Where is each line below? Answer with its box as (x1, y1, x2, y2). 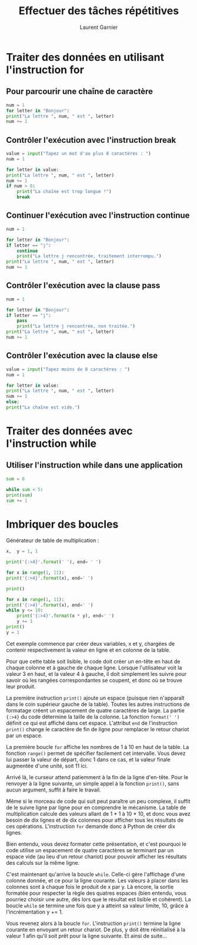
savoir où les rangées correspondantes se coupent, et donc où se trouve (6, 676, 182, 684)
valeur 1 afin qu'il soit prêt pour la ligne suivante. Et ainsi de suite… (6, 932, 168, 939)
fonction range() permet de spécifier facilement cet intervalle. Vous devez (6, 750, 186, 757)
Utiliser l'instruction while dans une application (6, 460, 183, 470)
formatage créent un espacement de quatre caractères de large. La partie (6, 707, 185, 714)
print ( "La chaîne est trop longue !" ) (16, 189, 112, 195)
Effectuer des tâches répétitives (18, 4, 179, 18)
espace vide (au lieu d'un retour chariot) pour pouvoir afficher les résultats (6, 853, 187, 860)
